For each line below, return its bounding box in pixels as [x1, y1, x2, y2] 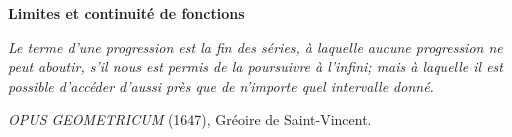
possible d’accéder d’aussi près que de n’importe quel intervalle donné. [8, 75, 434, 96]
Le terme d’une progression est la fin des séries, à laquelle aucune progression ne [8, 36, 503, 57]
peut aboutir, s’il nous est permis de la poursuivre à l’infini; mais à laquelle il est [8, 56, 503, 77]
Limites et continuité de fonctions [8, 3, 245, 23]
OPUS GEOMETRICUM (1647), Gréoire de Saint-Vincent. [8, 109, 372, 130]
